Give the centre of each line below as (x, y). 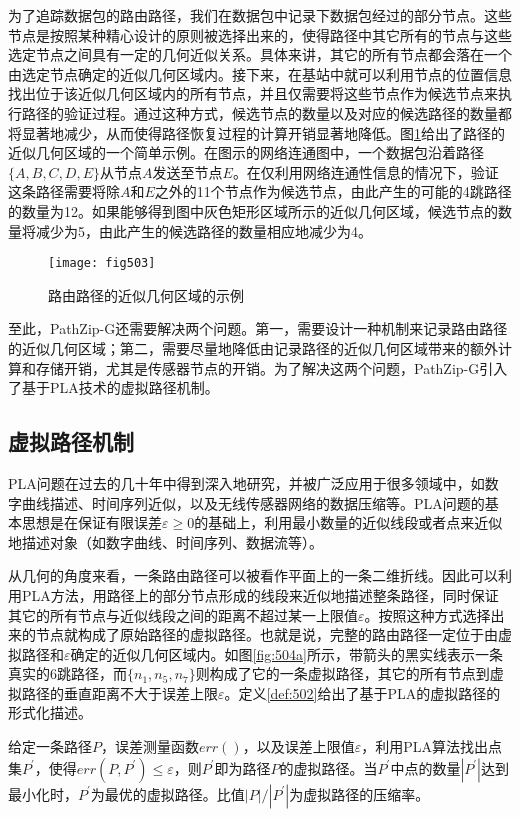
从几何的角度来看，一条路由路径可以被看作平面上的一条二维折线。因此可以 (253, 575)
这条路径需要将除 (64, 191)
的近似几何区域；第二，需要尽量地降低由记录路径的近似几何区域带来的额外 (253, 347)
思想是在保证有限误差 (91, 522)
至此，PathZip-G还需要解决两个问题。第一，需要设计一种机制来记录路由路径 (258, 328)
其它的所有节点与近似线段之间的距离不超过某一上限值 (183, 614)
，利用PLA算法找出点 (431, 746)
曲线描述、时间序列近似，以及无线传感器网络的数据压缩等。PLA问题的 (253, 502)
